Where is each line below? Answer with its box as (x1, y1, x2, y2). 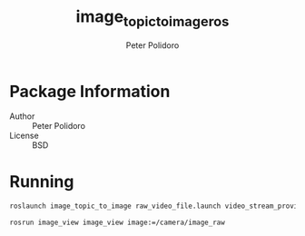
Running (9, 172, 74, 192)
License (9, 130, 39, 142)
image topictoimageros (75, 6, 230, 30)
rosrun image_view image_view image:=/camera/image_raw (9, 218, 225, 228)
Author (9, 111, 35, 122)
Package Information (9, 81, 171, 102)
